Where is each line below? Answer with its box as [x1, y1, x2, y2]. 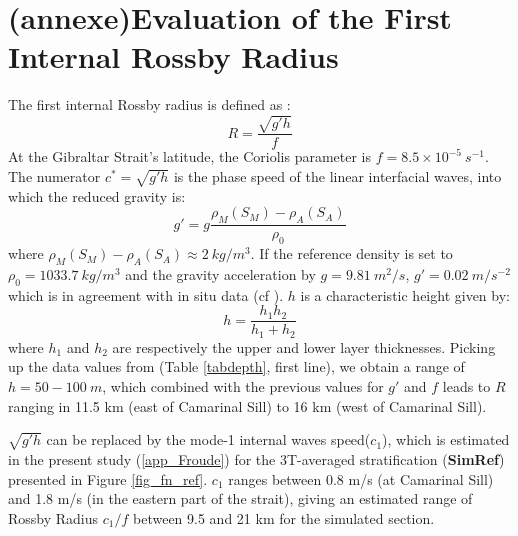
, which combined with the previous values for [102, 375, 384, 396]
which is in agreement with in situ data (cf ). [8, 284, 284, 305]
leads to [442, 375, 491, 396]
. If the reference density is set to [250, 243, 453, 264]
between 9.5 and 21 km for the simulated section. [133, 507, 435, 528]
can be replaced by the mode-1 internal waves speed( [46, 429, 371, 450]
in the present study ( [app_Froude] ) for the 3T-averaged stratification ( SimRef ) [8, 448, 505, 469]
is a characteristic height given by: [300, 284, 510, 305]
